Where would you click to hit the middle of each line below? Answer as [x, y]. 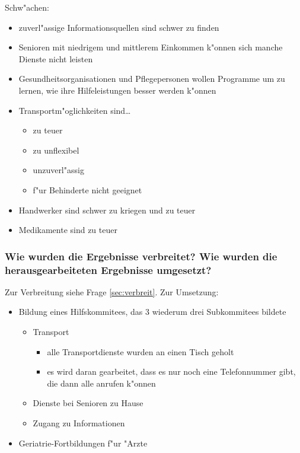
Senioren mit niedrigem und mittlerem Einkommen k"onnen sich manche [151, 47]
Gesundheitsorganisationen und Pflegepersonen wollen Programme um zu [152, 79]
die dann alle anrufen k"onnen [101, 383]
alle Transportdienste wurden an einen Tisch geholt [141, 351]
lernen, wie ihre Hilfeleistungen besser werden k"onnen [117, 90]
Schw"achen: [27, 7]
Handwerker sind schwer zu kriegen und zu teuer [107, 210]
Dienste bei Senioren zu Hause [88, 403]
